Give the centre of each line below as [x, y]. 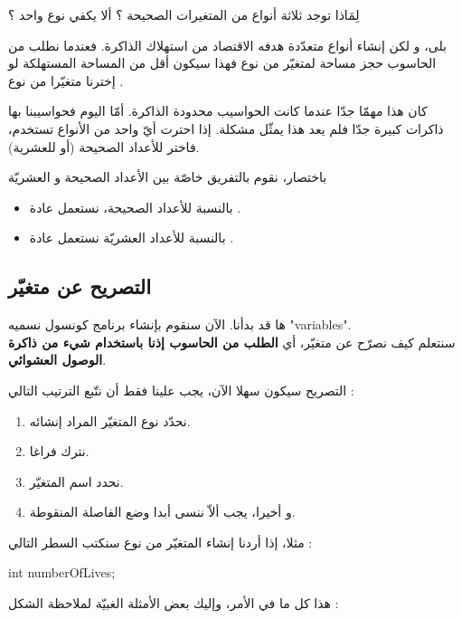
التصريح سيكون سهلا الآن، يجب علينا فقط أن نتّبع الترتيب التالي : [181, 390]
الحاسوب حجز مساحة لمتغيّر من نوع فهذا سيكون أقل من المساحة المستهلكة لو [222, 63]
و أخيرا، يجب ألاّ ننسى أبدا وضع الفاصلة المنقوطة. [162, 512]
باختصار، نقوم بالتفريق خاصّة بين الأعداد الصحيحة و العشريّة [168, 177]
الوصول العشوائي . [57, 360]
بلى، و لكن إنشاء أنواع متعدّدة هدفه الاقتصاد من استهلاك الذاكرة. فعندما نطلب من [227, 45]
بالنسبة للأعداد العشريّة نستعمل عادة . [132, 238]
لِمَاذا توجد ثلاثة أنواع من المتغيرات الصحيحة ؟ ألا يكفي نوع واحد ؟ [184, 14]
